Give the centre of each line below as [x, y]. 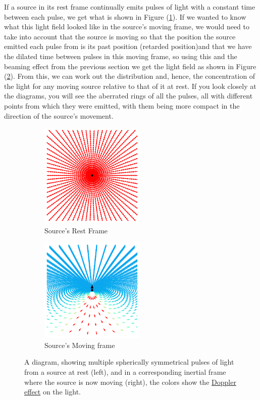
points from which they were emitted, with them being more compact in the [122, 105]
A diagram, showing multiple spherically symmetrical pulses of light [129, 362]
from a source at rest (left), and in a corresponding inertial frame [125, 372]
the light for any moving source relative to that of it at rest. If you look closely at [130, 86]
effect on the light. [53, 392]
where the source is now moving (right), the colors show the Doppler [130, 382]
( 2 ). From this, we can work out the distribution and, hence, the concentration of [130, 76]
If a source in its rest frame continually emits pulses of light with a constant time [130, 7]
